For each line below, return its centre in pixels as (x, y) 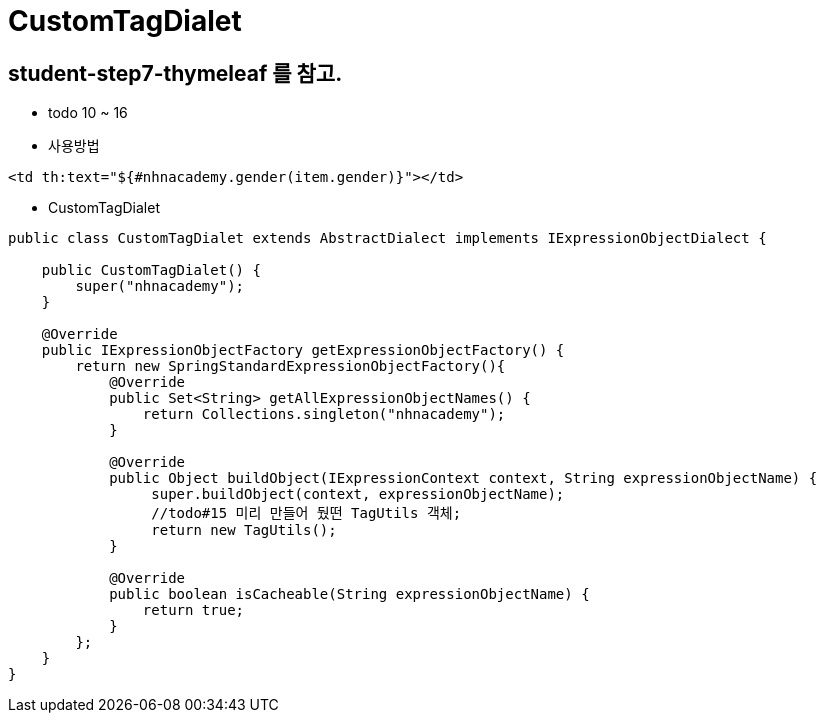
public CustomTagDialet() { (151, 270)
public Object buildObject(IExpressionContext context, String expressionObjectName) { (463, 478)
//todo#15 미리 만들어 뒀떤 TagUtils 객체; (306, 513)
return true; (193, 610)
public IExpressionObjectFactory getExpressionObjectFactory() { (303, 350)
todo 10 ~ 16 (88, 113)
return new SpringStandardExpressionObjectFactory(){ (290, 366)
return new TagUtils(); (244, 530)
